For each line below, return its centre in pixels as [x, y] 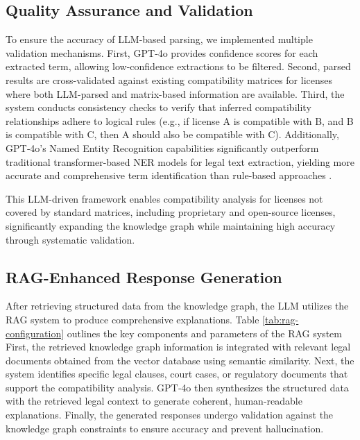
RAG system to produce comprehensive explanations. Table [132, 319]
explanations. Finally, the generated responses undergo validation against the [170, 415]
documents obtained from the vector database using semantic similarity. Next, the [180, 360]
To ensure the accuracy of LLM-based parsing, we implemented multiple [159, 39]
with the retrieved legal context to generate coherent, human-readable [154, 401]
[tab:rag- [281, 319]
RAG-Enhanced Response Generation [144, 277]
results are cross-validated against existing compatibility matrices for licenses [169, 79]
